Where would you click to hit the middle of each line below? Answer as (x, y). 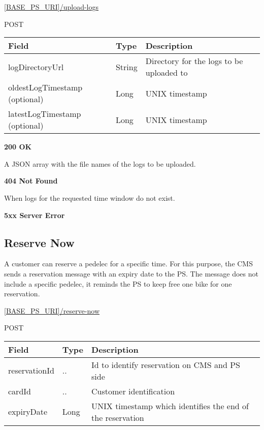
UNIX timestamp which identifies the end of (170, 406)
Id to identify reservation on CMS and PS (166, 364)
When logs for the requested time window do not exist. (90, 197)
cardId (20, 391)
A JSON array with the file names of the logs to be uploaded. (100, 163)
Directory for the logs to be (194, 61)
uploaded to (167, 73)
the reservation (118, 417)
